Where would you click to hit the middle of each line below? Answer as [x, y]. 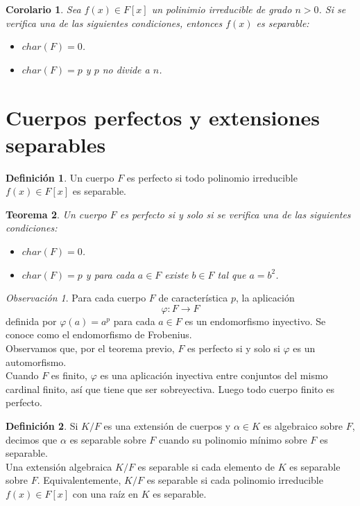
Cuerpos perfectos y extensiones [163, 117]
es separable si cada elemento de [206, 466]
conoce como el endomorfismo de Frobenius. [99, 334]
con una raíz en [105, 493]
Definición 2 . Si [42, 426]
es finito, [69, 375]
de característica [193, 298]
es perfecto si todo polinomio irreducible [212, 177]
